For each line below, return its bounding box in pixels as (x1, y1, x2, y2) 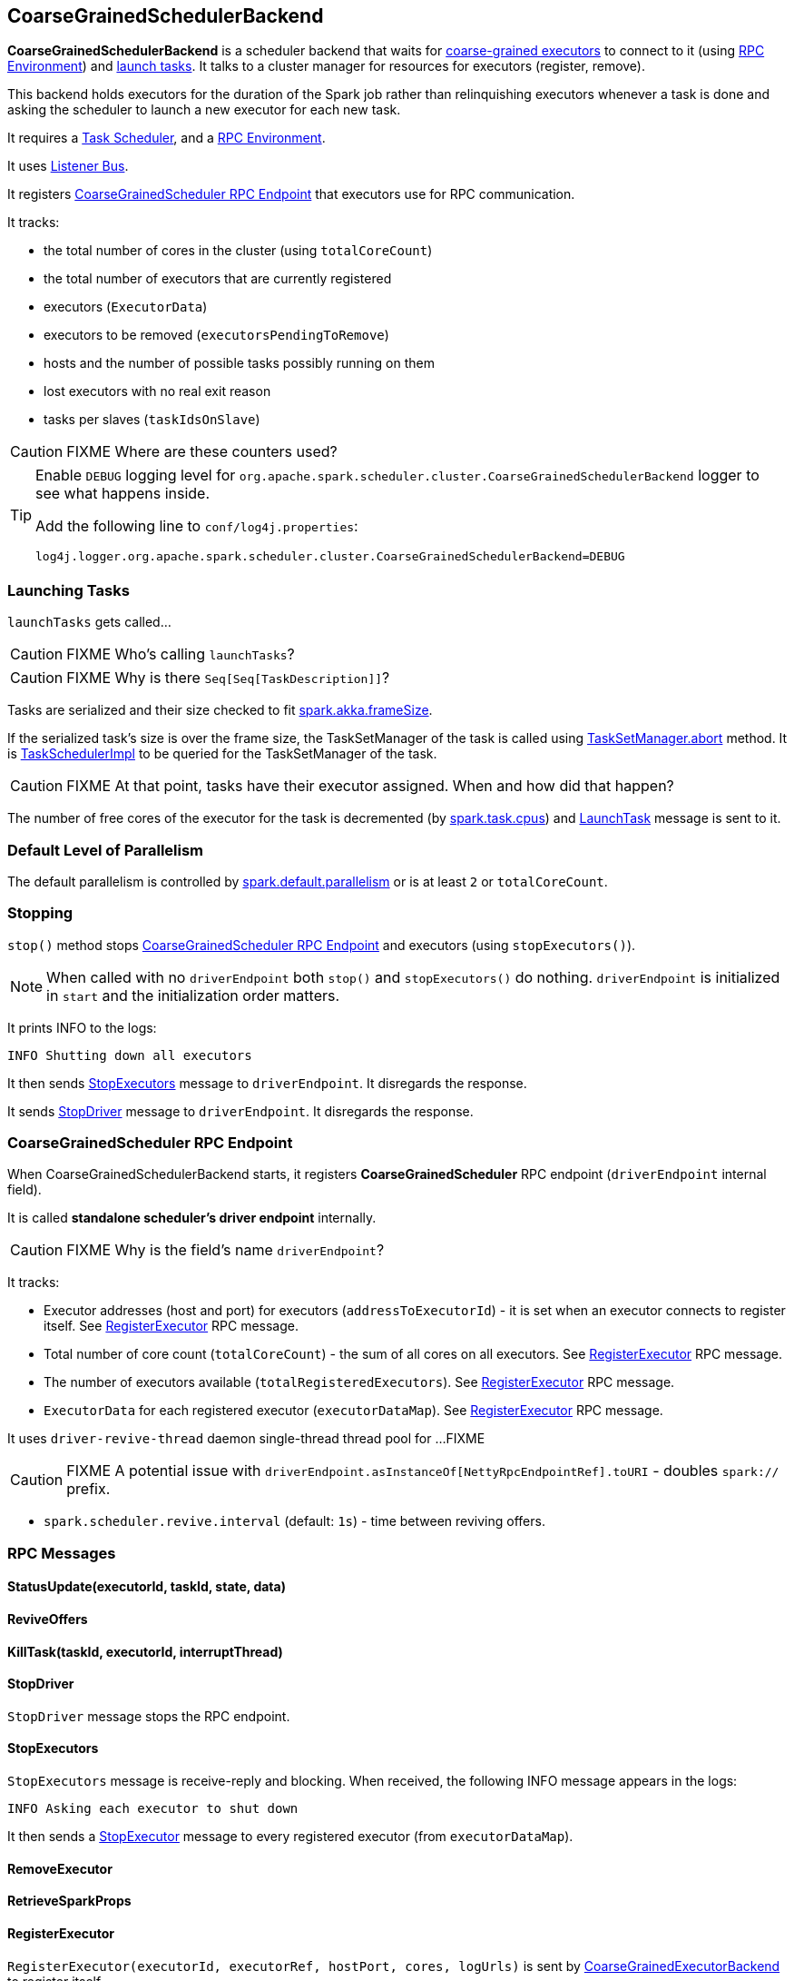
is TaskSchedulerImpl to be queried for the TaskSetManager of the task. (7, 746, 437, 762)
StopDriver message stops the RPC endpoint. (7, 1708, 290, 1724)
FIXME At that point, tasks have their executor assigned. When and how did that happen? (66, 777, 674, 796)
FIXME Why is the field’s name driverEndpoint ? (66, 1241, 385, 1260)
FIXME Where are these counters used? (66, 442, 338, 461)
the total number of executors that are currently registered (44, 271, 392, 287)
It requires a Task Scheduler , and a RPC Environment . (7, 130, 326, 146)
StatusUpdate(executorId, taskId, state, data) (7, 1579, 286, 1595)
